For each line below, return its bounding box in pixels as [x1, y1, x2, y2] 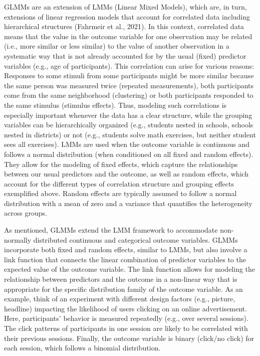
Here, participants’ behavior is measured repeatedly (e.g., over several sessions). [4, 313, 248, 323]
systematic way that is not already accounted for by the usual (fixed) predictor [4, 50, 246, 61]
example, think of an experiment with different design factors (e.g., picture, [4, 293, 235, 304]
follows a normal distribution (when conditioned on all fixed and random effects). [4, 148, 253, 159]
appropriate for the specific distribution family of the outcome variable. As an [4, 283, 243, 294]
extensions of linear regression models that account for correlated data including [4, 11, 250, 22]
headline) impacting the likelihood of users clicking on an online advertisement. [4, 303, 247, 313]
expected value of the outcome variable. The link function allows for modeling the [4, 264, 255, 274]
